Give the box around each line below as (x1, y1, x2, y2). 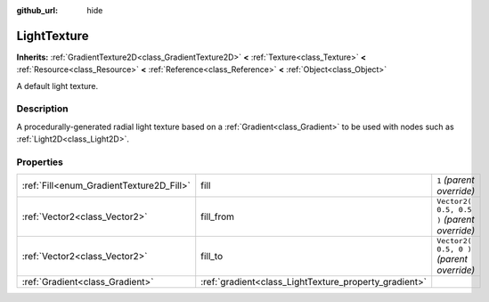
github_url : (16, 5, 58, 15)
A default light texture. (16, 80, 99, 91)
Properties (16, 156, 64, 168)
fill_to (200, 250, 223, 263)
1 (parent (436, 174, 476, 186)
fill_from (200, 210, 235, 223)
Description (16, 102, 69, 115)
